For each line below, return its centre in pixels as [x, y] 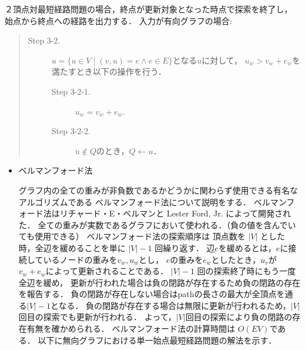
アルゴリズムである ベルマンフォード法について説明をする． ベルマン [152, 201]
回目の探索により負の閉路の [239, 317]
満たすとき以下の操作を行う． [109, 71]
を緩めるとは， [247, 247]
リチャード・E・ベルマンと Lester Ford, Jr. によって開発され [175, 213]
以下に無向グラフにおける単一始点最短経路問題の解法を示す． [157, 340]
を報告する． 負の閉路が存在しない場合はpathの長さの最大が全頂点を [152, 294]
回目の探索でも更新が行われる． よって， [97, 317]
